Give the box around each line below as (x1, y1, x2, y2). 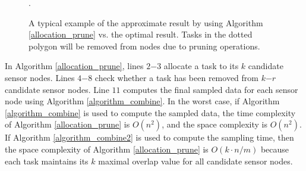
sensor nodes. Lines (5, 71, 75, 83)
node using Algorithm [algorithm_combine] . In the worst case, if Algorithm (5, 95, 280, 107)
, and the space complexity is (162, 118, 267, 130)
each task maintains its (5, 154, 89, 167)
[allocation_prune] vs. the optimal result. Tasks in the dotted (29, 28, 253, 41)
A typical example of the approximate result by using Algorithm (29, 16, 263, 29)
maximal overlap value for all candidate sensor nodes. (98, 154, 293, 167)
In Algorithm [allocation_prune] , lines (5, 60, 144, 72)
